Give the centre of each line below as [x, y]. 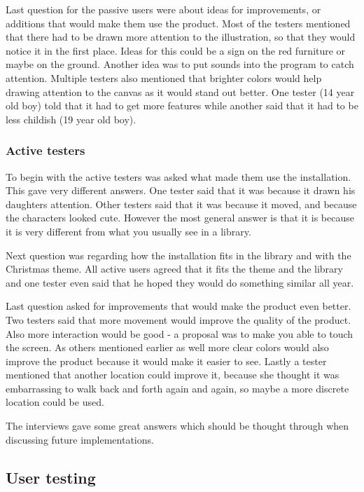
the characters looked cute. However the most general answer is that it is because [180, 218]
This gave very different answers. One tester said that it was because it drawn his [181, 190]
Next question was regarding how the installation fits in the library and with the [178, 255]
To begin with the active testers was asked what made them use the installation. [178, 176]
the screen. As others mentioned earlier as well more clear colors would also [167, 347]
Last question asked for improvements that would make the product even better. [178, 306]
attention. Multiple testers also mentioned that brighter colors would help [164, 77]
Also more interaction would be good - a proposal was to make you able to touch [180, 333]
